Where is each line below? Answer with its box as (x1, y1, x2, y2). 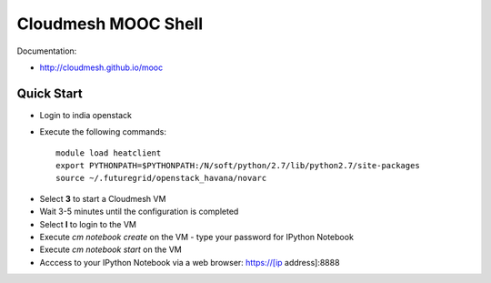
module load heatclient (55, 147, 162, 158)
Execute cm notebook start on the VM (39, 244, 182, 255)
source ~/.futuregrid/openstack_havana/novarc (55, 173, 267, 184)
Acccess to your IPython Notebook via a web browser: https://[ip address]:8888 (39, 257, 340, 268)
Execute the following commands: (39, 126, 167, 137)
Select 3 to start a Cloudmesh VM (39, 193, 166, 204)
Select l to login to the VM (39, 218, 136, 229)
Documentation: (16, 45, 77, 56)
